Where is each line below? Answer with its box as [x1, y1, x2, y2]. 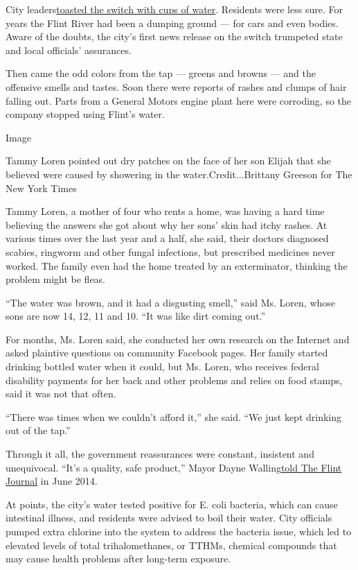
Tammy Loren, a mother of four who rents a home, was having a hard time [6, 204, 325, 218]
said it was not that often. [6, 386, 116, 401]
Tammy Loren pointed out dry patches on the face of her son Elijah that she [6, 153, 331, 168]
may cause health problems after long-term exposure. [6, 551, 231, 566]
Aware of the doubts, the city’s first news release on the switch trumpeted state [6, 29, 343, 44]
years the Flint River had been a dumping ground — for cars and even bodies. [6, 15, 339, 30]
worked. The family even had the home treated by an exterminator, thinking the [6, 258, 348, 273]
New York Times [6, 180, 77, 195]
